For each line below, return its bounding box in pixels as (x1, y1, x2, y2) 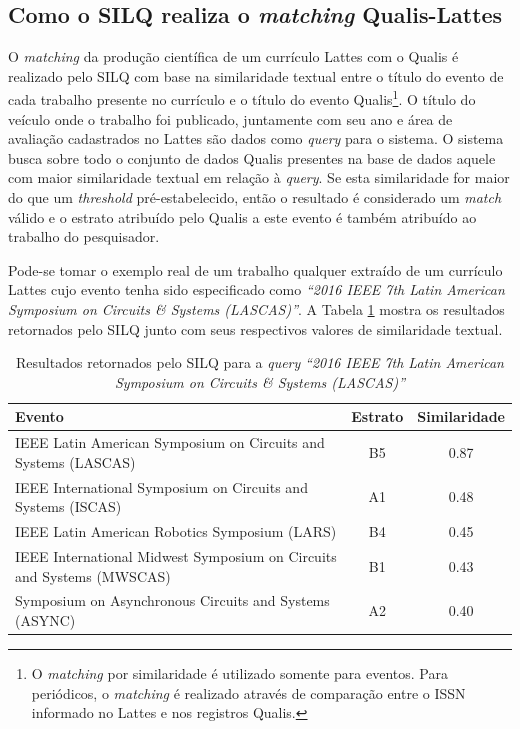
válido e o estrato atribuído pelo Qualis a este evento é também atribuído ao (8, 206, 477, 227)
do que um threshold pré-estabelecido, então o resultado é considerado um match (8, 187, 502, 208)
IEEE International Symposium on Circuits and (15, 476, 308, 497)
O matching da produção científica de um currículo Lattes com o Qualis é (8, 46, 459, 67)
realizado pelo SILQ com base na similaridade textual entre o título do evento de (8, 65, 504, 86)
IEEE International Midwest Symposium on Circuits (15, 545, 337, 566)
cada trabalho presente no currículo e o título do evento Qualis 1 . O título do (8, 86, 476, 110)
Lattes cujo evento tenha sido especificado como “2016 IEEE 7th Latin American (8, 279, 505, 300)
